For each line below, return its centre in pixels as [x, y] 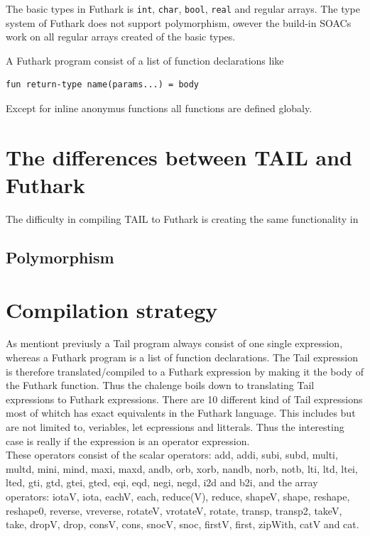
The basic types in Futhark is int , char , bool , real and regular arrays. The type [183, 9]
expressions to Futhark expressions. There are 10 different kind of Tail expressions [184, 399]
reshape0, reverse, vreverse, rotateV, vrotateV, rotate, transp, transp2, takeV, [174, 510]
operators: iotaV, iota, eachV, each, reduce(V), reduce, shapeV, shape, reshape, [178, 496]
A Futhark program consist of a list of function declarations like [145, 60]
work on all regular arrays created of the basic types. [121, 37]
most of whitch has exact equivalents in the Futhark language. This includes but [181, 413]
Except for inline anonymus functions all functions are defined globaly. [159, 108]
